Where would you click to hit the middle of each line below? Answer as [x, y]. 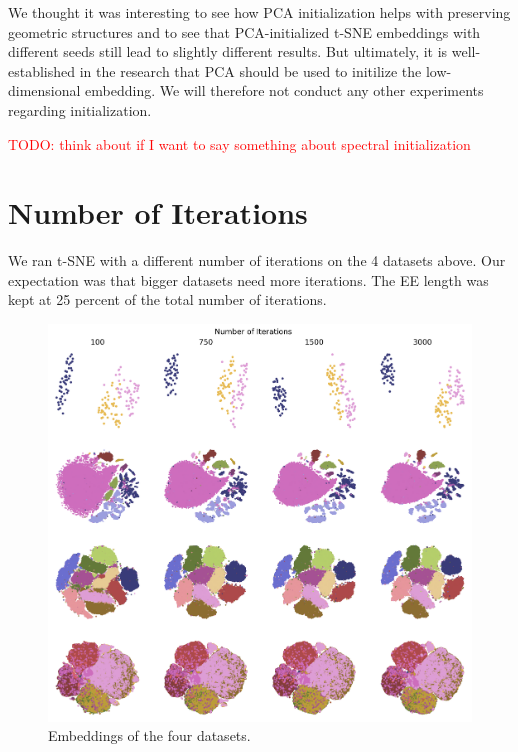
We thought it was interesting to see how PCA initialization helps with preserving [259, 12]
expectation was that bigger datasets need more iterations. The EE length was [248, 279]
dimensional [44, 90]
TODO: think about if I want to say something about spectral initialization [239, 143]
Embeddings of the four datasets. [149, 735]
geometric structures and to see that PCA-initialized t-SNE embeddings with [244, 31]
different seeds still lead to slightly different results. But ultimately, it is [228, 51]
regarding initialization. [80, 109]
